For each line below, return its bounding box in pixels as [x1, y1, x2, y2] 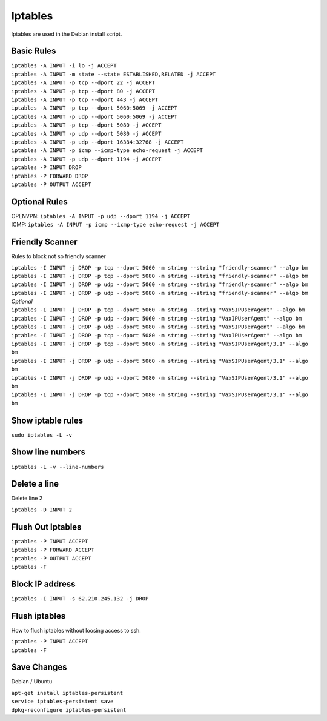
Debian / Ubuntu [11, 678, 53, 685]
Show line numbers [11, 447, 86, 457]
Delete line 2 [11, 494, 43, 502]
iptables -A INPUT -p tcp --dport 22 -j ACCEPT [11, 79, 156, 86]
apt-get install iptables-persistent [11, 689, 124, 696]
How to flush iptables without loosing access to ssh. [11, 626, 142, 634]
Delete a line [11, 479, 59, 489]
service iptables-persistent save [11, 698, 114, 705]
